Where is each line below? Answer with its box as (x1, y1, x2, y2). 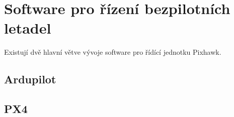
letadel (4, 18, 51, 38)
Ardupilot (4, 71, 56, 87)
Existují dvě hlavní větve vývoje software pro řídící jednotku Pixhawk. (4, 47, 221, 57)
